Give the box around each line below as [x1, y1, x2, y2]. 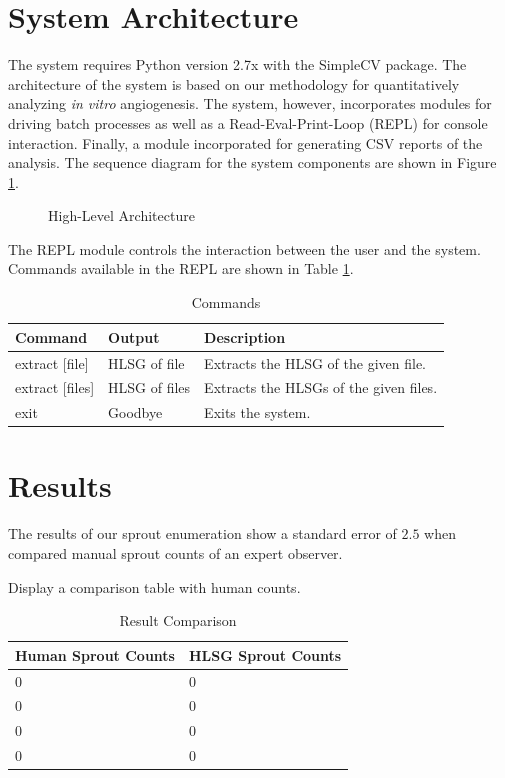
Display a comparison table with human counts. [8, 576, 301, 597]
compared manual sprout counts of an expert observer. [8, 543, 343, 563]
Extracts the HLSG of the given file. [204, 352, 426, 373]
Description [204, 326, 286, 347]
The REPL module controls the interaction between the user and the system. [8, 238, 481, 259]
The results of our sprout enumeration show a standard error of [8, 523, 397, 544]
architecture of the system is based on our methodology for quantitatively [8, 73, 460, 94]
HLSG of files [108, 377, 191, 398]
